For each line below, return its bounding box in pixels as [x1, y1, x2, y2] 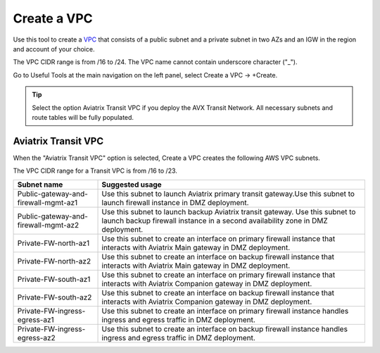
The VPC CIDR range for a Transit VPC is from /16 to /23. [13, 166, 177, 175]
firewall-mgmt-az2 [17, 220, 80, 230]
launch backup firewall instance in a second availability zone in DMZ [101, 216, 328, 225]
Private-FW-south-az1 [17, 274, 91, 284]
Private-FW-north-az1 [17, 238, 90, 248]
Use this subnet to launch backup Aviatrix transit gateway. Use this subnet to [101, 206, 356, 216]
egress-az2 [17, 333, 56, 342]
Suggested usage [101, 180, 162, 190]
